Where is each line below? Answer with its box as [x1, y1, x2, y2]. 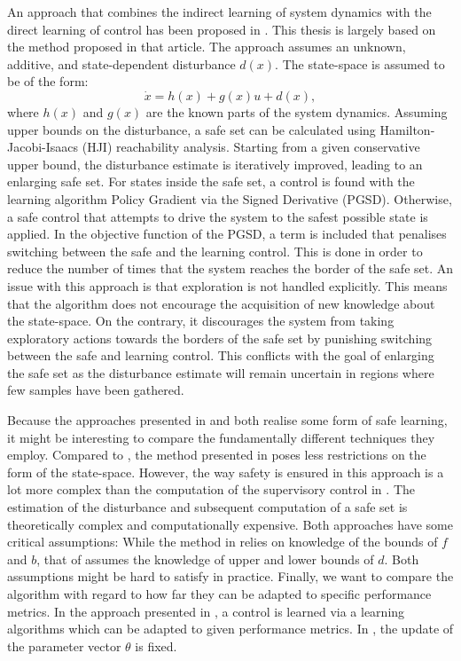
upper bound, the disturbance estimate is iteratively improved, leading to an [7, 154, 423, 173]
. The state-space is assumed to [275, 54, 445, 73]
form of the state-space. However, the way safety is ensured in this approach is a [7, 462, 444, 481]
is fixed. [135, 636, 177, 655]
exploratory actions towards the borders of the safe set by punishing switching [7, 328, 433, 347]
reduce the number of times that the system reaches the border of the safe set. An [7, 259, 454, 278]
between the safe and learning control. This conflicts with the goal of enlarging [7, 346, 434, 365]
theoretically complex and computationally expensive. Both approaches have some [7, 515, 453, 533]
